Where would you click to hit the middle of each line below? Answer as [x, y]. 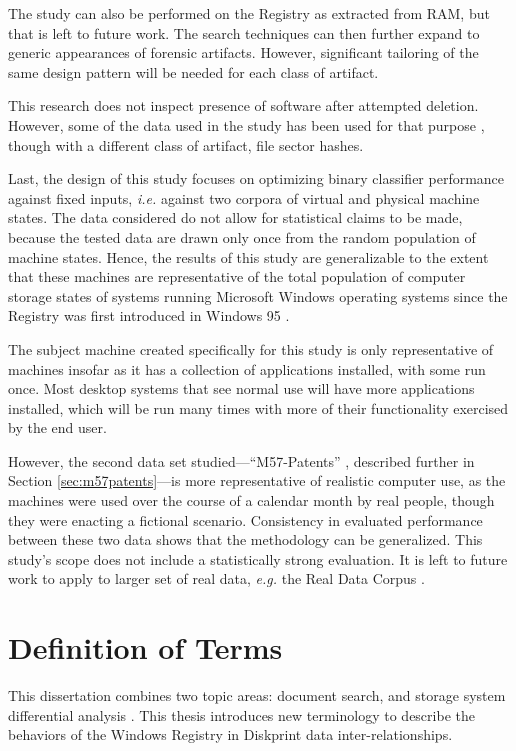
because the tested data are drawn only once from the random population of [242, 236]
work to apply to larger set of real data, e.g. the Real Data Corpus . [216, 578]
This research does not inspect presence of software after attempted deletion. [243, 105]
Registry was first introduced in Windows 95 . [149, 315]
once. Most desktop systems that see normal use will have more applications [241, 388]
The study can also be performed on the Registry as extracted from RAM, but [249, 13]
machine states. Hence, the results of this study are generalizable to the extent [248, 256]
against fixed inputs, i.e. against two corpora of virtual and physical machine [244, 197]
